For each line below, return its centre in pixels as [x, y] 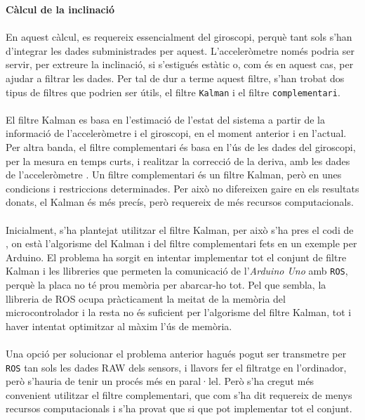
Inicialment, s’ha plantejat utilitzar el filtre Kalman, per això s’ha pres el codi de [180, 229]
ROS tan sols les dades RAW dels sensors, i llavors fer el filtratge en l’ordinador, [176, 367]
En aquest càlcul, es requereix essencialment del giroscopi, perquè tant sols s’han [179, 37]
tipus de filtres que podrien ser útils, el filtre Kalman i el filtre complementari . [173, 92]
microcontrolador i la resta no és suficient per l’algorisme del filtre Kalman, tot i [179, 312]
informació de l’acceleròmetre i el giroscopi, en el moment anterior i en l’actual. [176, 133]
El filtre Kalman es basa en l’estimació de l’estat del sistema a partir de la [165, 119]
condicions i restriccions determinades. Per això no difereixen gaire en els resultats [182, 188]
